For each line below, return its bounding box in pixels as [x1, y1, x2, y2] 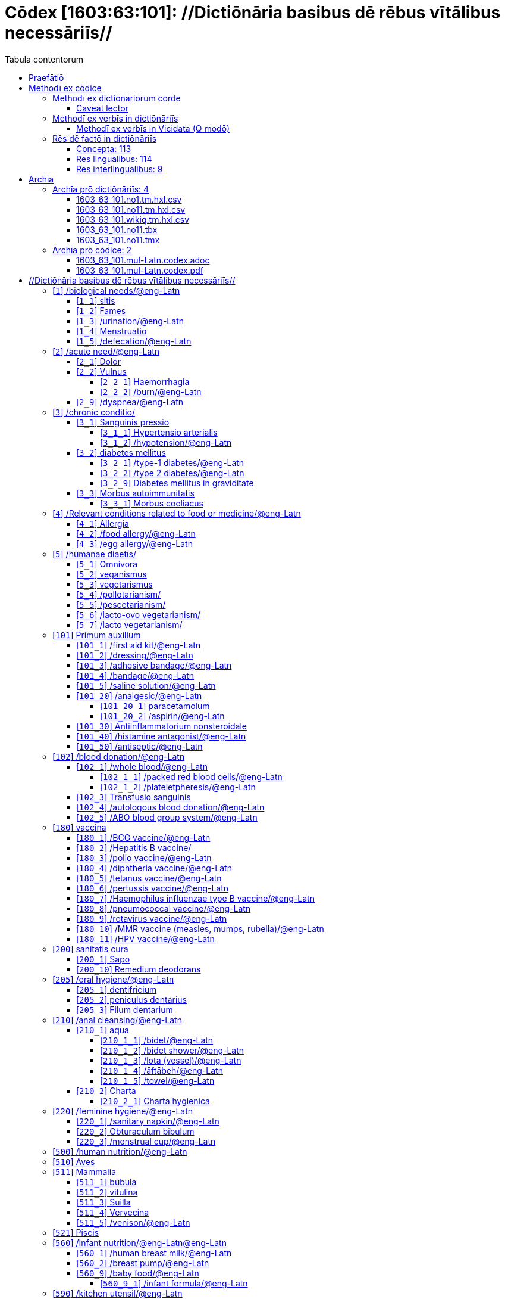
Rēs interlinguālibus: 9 [76, 163, 163, 174]
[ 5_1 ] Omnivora [76, 558, 138, 569]
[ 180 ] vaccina [52, 822, 106, 832]
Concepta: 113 [76, 143, 131, 154]
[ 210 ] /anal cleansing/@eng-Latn [52, 1014, 182, 1025]
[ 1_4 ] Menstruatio [76, 325, 147, 336]
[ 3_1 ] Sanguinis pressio [76, 417, 170, 427]
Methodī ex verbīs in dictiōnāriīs [52, 113, 178, 123]
